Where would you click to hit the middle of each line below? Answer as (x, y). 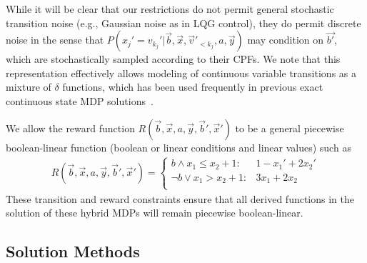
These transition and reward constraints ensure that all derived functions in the (180, 198)
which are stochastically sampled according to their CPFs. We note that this (173, 59)
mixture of (29, 87)
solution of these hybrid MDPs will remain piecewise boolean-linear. (155, 213)
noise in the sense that (55, 40)
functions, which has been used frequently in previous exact (193, 87)
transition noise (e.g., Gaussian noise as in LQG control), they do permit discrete (183, 23)
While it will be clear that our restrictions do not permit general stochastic (170, 9)
